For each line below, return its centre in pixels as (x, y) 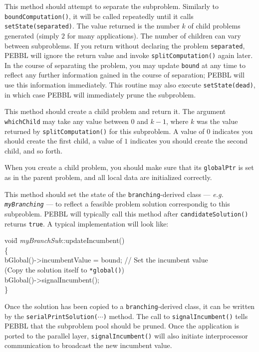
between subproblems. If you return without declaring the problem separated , (125, 45)
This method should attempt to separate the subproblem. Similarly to (112, 6)
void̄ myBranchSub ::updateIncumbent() (65, 240)
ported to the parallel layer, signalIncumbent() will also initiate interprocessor (126, 335)
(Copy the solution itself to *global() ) (64, 270)
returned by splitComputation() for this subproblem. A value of (105, 131)
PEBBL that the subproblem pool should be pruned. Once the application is (122, 326)
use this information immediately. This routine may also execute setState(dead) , (130, 85)
